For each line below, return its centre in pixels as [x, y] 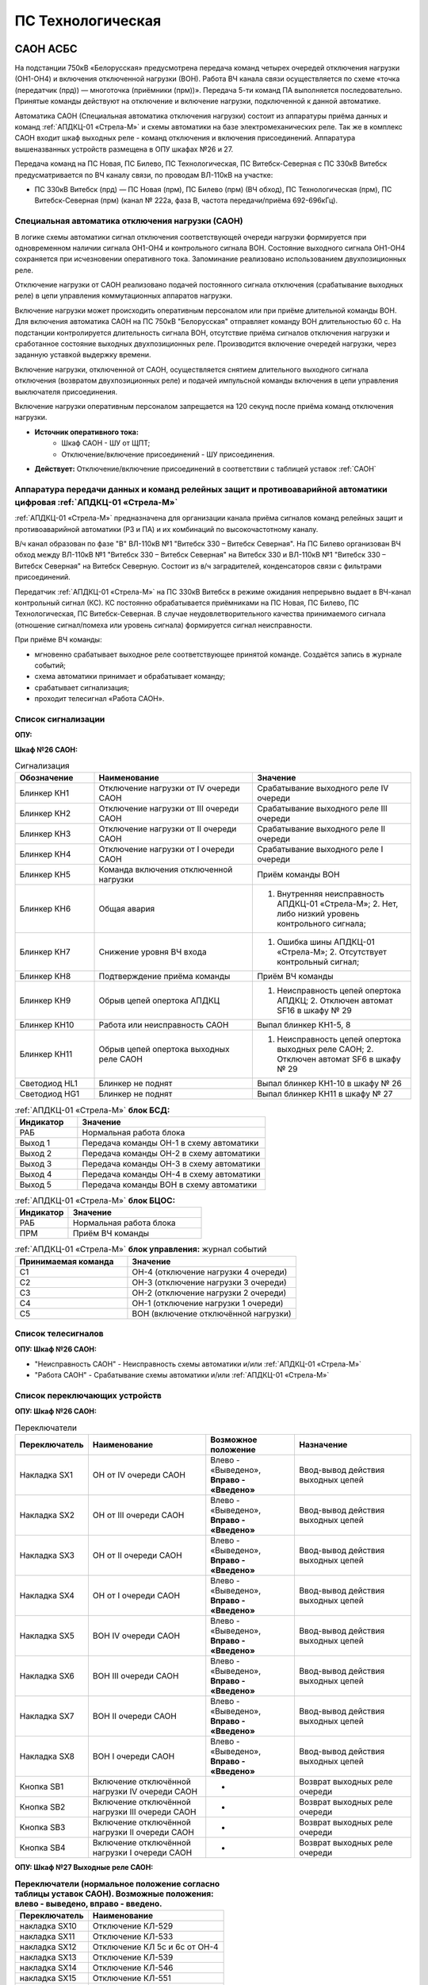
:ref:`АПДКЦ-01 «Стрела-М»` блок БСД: [92, 1110]
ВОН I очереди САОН [134, 1756]
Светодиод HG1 [50, 1094]
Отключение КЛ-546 [133, 1968]
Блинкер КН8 [45, 977]
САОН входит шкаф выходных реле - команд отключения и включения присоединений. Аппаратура [185, 138]
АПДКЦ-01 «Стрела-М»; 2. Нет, [338, 904]
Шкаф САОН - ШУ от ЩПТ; [106, 443]
